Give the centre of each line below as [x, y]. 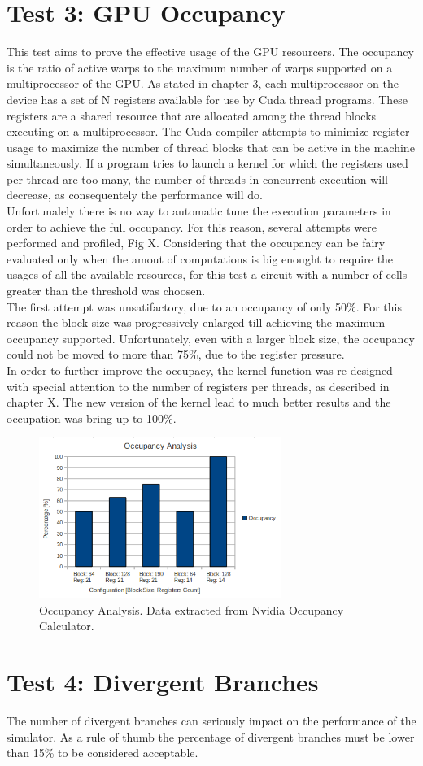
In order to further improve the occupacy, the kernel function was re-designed [200, 370]
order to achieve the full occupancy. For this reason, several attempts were [192, 226]
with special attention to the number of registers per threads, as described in [198, 386]
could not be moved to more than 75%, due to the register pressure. [176, 354]
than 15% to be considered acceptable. [102, 753]
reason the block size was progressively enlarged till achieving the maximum [196, 322]
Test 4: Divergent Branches [163, 682]
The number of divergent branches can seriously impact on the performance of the [211, 721]
